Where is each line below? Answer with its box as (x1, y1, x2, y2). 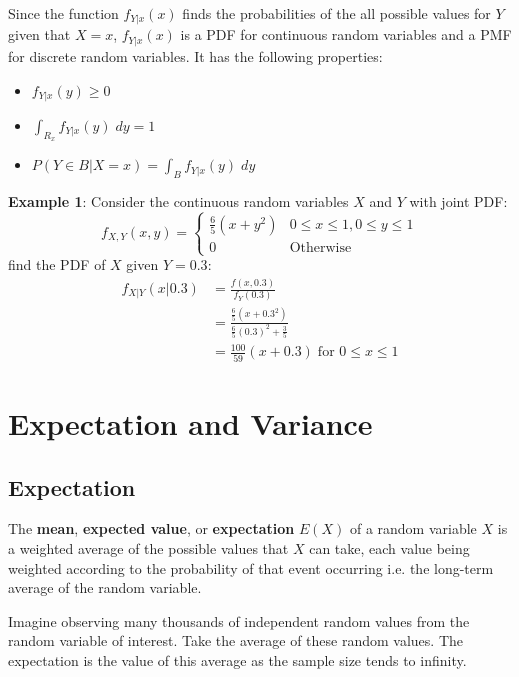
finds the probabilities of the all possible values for (182, 3, 491, 23)
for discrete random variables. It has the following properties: (8, 45, 383, 66)
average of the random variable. (8, 577, 202, 598)
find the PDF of (8, 254, 106, 275)
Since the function (8, 3, 119, 23)
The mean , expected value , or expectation (8, 518, 295, 539)
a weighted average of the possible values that (8, 537, 289, 558)
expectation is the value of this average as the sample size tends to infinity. (8, 649, 467, 670)
